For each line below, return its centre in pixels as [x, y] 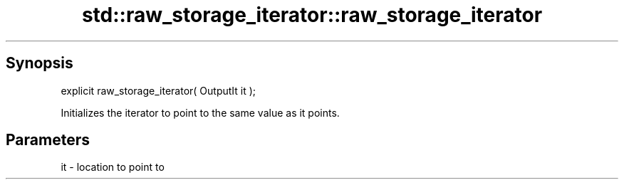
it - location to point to [113, 167]
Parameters [48, 140]
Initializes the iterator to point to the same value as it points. [200, 112]
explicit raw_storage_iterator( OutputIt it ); [158, 90]
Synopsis [40, 63]
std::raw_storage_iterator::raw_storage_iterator [312, 15]
